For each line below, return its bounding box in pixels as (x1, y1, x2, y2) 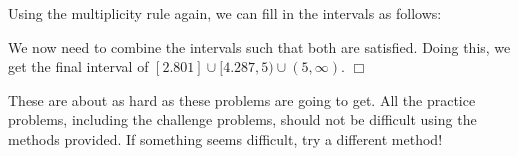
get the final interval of (8, 56, 149, 77)
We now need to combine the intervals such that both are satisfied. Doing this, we (8, 36, 511, 57)
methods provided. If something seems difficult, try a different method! (8, 128, 443, 149)
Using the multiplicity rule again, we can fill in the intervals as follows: (8, 3, 442, 23)
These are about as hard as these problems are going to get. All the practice (8, 89, 476, 110)
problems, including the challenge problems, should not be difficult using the (8, 109, 477, 130)
